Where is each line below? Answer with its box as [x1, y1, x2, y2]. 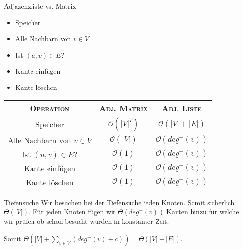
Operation [30, 102, 70, 114]
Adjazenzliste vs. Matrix [4, 1, 76, 11]
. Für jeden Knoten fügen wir [29, 206, 116, 217]
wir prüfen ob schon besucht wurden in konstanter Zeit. [4, 216, 169, 226]
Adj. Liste [162, 102, 202, 114]
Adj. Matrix [99, 102, 148, 114]
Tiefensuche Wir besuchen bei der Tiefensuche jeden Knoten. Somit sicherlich [4, 197, 235, 207]
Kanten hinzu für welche [166, 206, 239, 217]
